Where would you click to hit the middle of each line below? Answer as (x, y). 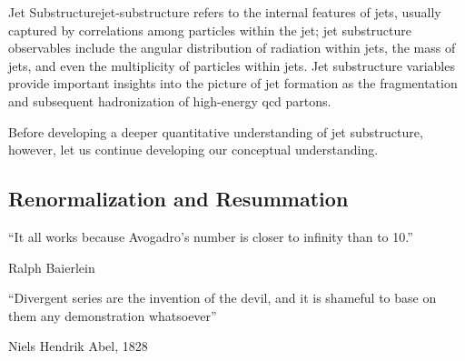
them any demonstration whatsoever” (113, 315)
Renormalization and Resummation (178, 199)
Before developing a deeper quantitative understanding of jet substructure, (216, 131)
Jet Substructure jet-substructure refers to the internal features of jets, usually (225, 12)
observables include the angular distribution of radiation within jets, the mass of (232, 48)
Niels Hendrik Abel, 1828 (78, 346)
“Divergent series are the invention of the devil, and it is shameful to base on (223, 298)
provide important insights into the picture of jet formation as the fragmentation (233, 83)
